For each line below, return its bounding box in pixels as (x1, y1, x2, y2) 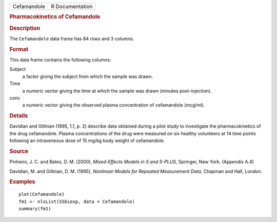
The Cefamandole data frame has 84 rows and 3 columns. (9, 35, 134, 42)
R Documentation (50, 3, 93, 10)
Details (9, 112, 28, 119)
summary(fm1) (18, 206, 51, 212)
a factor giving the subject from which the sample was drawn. (22, 73, 153, 79)
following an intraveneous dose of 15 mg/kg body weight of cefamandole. (9, 137, 165, 144)
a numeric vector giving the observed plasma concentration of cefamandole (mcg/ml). (22, 102, 205, 108)
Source (9, 148, 29, 155)
